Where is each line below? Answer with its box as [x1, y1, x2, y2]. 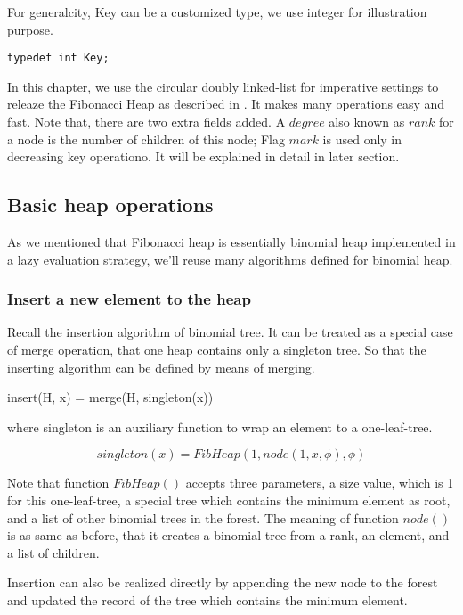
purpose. [7, 20, 53, 38]
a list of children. [7, 543, 100, 562]
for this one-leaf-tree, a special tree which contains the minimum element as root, [7, 490, 451, 509]
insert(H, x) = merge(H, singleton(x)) [7, 388, 214, 406]
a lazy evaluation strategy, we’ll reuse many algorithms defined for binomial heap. [7, 250, 453, 268]
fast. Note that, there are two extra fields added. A [7, 112, 286, 131]
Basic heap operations [7, 191, 214, 218]
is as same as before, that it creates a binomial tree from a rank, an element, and [7, 526, 450, 545]
